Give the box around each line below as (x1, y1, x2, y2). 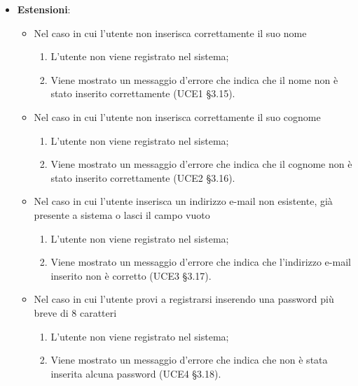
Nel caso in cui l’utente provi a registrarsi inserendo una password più (34, 292, 334, 306)
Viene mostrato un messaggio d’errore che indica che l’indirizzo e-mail (50, 255, 351, 269)
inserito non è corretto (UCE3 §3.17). (50, 268, 212, 283)
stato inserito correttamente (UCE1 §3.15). (50, 86, 235, 101)
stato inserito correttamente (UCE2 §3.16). (50, 170, 235, 185)
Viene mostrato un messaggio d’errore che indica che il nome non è (50, 72, 338, 87)
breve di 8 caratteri (34, 305, 117, 320)
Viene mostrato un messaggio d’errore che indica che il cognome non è (50, 157, 352, 171)
